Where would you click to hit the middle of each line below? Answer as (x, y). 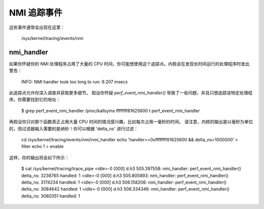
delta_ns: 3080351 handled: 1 (51, 196)
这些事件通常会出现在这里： (37, 27)
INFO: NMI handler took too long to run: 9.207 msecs (75, 82)
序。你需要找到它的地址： (35, 99)
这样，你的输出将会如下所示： (39, 157)
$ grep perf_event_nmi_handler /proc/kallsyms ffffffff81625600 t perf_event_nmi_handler (110, 111)
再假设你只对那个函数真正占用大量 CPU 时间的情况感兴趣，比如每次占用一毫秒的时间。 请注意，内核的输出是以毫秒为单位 (131, 122)
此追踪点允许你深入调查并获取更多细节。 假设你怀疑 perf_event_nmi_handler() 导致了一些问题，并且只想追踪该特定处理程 (131, 93)
